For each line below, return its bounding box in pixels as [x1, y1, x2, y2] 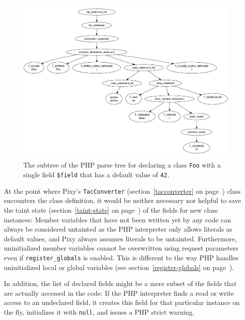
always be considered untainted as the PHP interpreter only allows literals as [4, 224, 232, 234]
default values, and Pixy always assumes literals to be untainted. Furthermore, [4, 233, 237, 243]
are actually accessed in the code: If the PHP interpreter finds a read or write [4, 287, 234, 298]
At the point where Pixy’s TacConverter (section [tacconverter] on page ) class [4, 185, 241, 196]
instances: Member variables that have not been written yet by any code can [4, 214, 231, 224]
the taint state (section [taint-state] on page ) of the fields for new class [4, 205, 218, 215]
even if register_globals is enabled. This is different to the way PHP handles [4, 253, 239, 263]
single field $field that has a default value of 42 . [23, 169, 169, 180]
